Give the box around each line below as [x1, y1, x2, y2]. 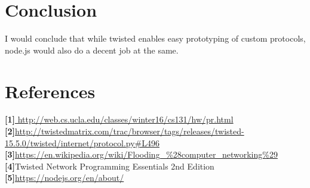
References [5, 79, 96, 103]
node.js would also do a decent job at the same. [5, 43, 179, 56]
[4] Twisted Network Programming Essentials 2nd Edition [5, 159, 214, 172]
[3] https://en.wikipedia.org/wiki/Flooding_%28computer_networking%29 [5, 148, 278, 161]
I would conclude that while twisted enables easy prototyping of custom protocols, [5, 32, 306, 45]
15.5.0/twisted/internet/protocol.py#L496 [5, 136, 159, 149]
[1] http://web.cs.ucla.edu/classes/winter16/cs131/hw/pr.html [5, 113, 234, 126]
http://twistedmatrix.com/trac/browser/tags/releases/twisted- [14, 125, 244, 137]
